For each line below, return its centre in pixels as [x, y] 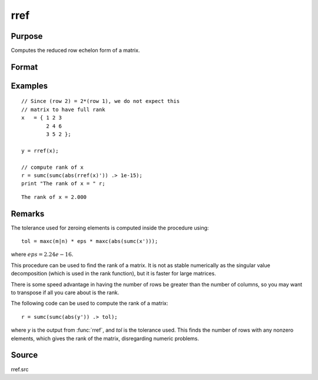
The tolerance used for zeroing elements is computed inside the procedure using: [110, 228]
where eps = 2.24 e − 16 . [42, 254]
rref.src [20, 369]
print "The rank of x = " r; [63, 184]
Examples [29, 86]
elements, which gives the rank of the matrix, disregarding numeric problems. [105, 338]
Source [24, 355]
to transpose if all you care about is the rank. [65, 293]
